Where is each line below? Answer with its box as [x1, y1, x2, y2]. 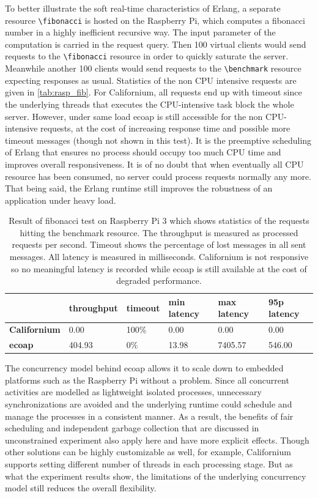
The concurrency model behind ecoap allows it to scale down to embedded [5, 362, 284, 374]
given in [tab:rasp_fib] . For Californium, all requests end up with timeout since [5, 86, 302, 98]
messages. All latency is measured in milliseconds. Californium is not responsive [9, 250, 309, 263]
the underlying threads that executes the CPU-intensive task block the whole [5, 97, 294, 110]
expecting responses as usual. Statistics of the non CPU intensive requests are [5, 73, 297, 86]
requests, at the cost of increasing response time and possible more [40, 122, 290, 135]
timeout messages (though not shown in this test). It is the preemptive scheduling [5, 133, 312, 146]
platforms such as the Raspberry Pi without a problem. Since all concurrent [5, 373, 289, 386]
